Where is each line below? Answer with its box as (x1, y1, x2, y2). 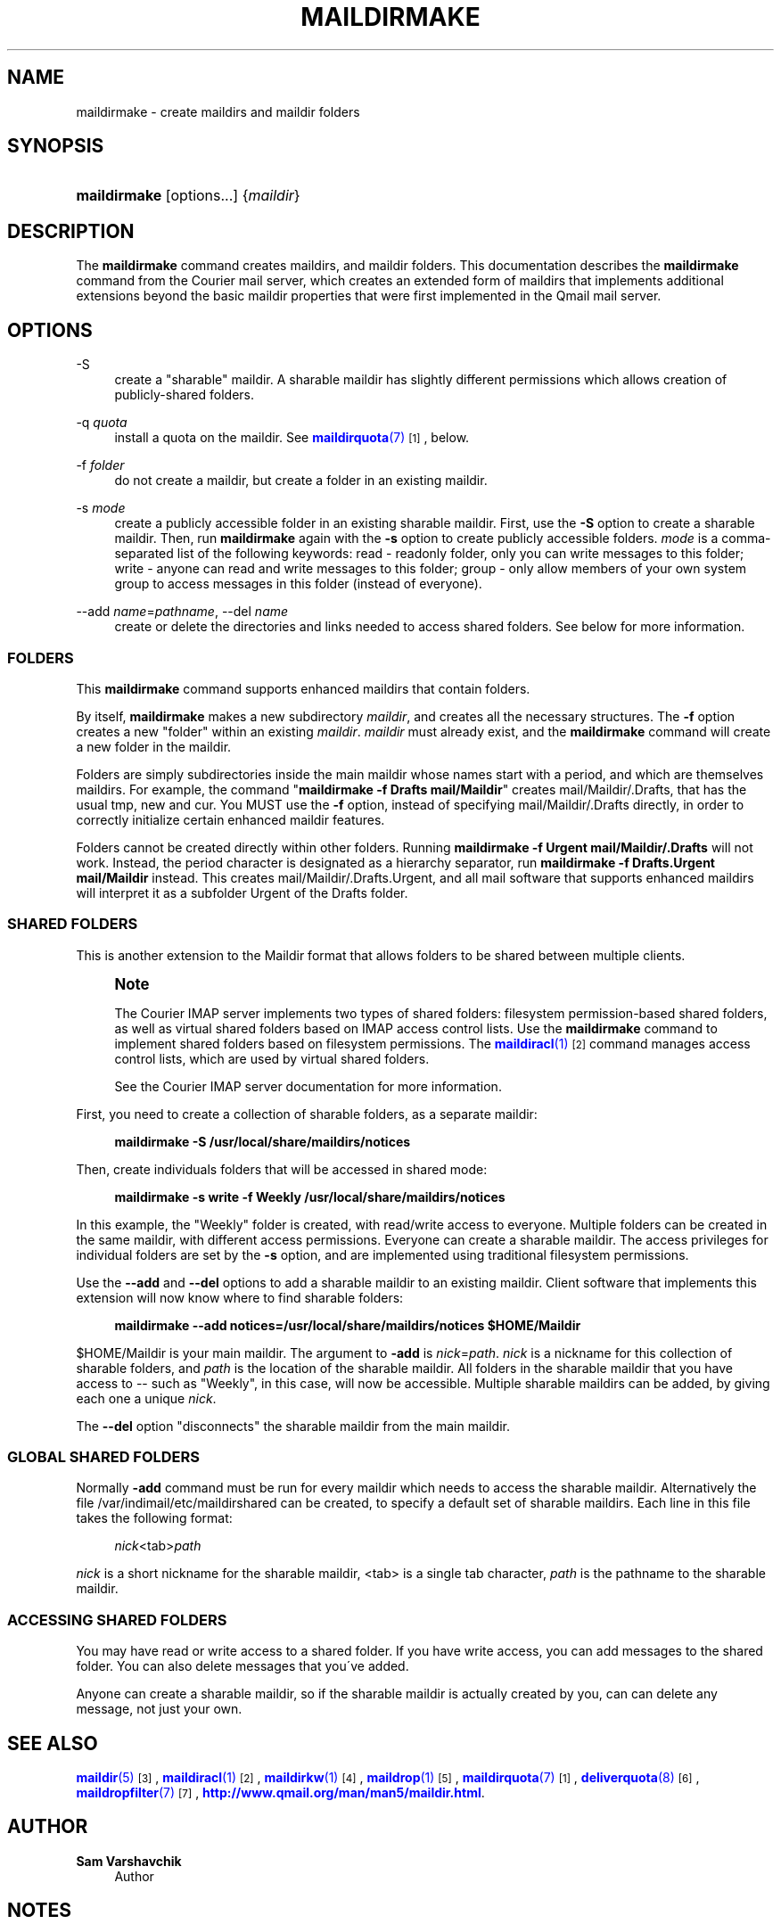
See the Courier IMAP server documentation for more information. (114, 1078, 502, 1094)
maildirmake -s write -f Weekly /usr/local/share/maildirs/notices (114, 1188, 506, 1205)
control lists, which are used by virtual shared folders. (114, 1050, 430, 1066)
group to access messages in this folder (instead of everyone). (114, 576, 482, 592)
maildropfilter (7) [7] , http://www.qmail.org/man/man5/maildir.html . (76, 1784, 485, 1800)
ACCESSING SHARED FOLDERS (7, 1610, 227, 1629)
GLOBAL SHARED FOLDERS (7, 1448, 201, 1466)
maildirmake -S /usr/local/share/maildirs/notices (114, 1133, 411, 1149)
